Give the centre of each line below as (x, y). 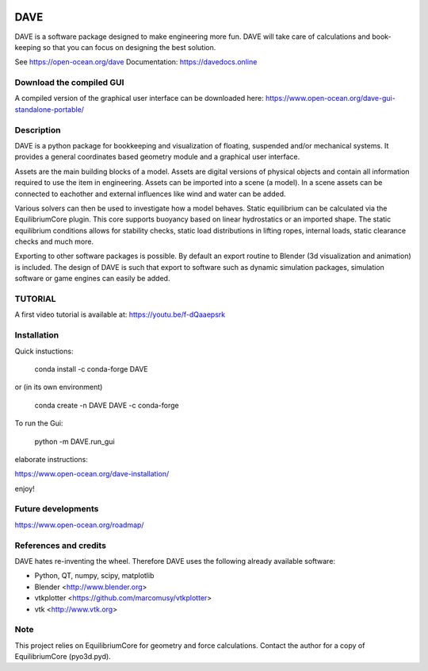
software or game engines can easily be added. (92, 279)
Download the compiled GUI (69, 83)
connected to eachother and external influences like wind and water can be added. (150, 194)
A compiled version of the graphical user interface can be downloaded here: (139, 98)
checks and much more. (54, 241)
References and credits (61, 546)
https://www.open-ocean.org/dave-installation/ (92, 474)
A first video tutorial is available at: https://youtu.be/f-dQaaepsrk (120, 314)
